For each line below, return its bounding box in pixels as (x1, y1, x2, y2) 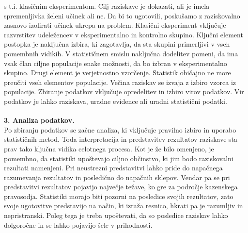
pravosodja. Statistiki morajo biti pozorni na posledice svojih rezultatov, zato (4, 191, 233, 201)
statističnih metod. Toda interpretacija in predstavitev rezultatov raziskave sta (4, 134, 238, 144)
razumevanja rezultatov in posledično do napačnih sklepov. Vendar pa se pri (4, 172, 230, 182)
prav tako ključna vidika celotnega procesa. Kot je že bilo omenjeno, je (4, 143, 214, 153)
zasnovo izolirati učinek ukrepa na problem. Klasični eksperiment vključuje (4, 20, 226, 30)
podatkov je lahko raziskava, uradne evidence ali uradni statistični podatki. (4, 96, 227, 106)
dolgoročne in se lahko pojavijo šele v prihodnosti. (4, 219, 153, 230)
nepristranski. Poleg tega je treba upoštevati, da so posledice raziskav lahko (4, 210, 228, 220)
